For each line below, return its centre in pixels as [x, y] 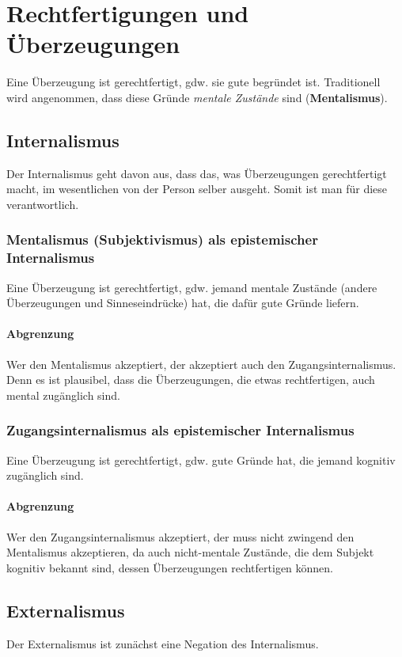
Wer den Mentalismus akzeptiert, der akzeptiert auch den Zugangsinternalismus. [201, 364]
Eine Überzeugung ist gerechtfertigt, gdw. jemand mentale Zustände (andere [192, 287]
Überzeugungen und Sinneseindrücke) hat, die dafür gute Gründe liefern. [183, 303]
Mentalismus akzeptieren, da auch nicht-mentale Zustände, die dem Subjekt [190, 552]
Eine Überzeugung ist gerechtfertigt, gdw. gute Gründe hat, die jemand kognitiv [201, 460]
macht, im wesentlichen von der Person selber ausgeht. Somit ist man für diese [197, 189]
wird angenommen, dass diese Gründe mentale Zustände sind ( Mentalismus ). [197, 97]
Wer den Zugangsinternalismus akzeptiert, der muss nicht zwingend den [180, 536]
